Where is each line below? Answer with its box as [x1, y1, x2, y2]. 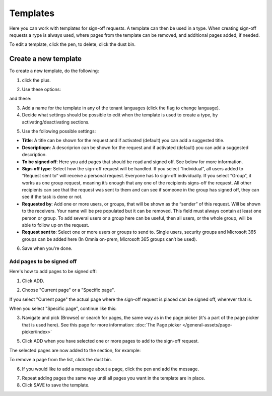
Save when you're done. [22, 245, 73, 251]
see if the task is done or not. [22, 194, 83, 200]
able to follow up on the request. [22, 222, 89, 228]
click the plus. [22, 77, 51, 83]
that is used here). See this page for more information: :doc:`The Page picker [22, 321, 181, 327]
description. [22, 152, 47, 158]
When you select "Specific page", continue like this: [9, 305, 117, 311]
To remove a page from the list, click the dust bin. [9, 357, 112, 363]
